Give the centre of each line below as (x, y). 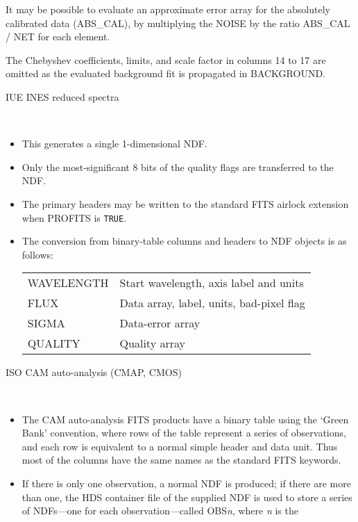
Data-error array (160, 323)
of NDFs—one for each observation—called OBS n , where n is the (160, 511)
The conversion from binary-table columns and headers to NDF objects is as (184, 241)
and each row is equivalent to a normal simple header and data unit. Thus (180, 446)
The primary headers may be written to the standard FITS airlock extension (185, 203)
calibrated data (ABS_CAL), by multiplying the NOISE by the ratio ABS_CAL (178, 23)
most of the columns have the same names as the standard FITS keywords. (181, 460)
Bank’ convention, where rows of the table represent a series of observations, (184, 433)
